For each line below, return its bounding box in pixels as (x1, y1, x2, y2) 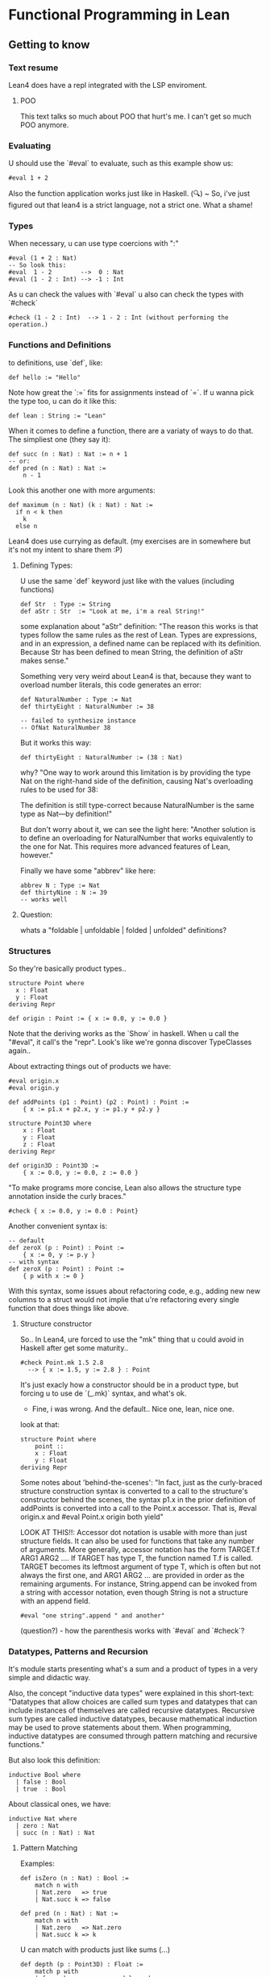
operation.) (8, 321, 48, 329)
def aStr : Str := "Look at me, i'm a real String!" (19, 607, 205, 615)
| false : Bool (15, 1778, 67, 1787)
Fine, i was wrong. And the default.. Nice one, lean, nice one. (31, 1405, 235, 1414)
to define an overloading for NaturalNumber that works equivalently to (19, 833, 254, 843)
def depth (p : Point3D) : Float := (19, 1961, 143, 1969)
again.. (8, 1046, 31, 1055)
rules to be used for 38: (19, 785, 98, 794)
